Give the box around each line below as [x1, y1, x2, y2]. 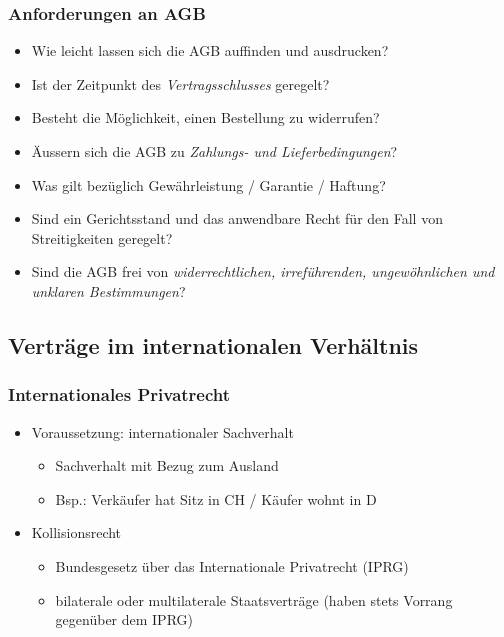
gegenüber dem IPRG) [55, 609, 194, 630]
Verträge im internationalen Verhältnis [8, 329, 419, 360]
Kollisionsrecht [31, 522, 122, 543]
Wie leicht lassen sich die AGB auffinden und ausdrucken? [31, 40, 389, 61]
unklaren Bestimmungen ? [31, 280, 186, 301]
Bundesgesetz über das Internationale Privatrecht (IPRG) [55, 555, 409, 576]
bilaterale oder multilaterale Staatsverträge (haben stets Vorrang [55, 589, 453, 610]
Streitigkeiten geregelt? [31, 227, 173, 248]
